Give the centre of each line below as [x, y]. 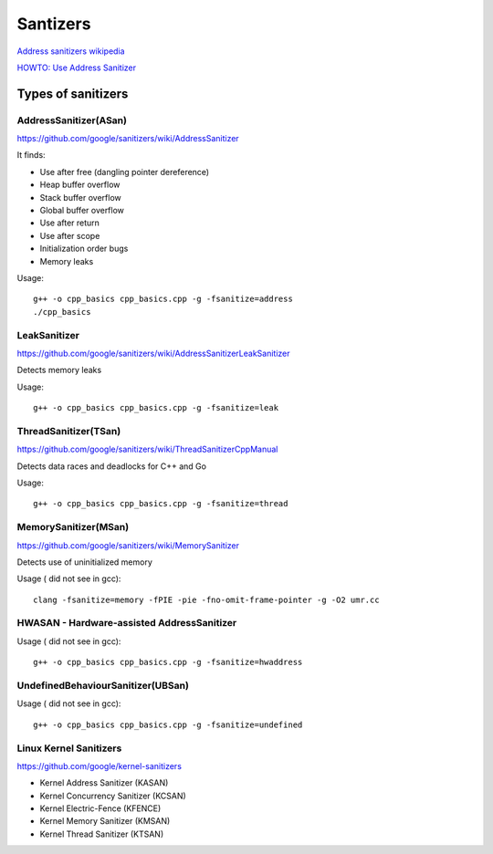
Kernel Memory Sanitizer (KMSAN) [105, 821]
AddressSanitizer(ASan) [72, 120]
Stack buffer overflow [81, 197]
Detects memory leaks [59, 370]
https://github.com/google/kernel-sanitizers [100, 765]
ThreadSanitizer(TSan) [69, 431]
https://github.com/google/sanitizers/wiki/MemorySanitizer [128, 545]
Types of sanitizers [73, 94]
